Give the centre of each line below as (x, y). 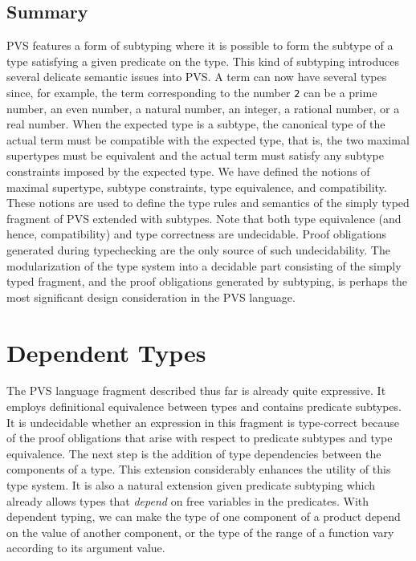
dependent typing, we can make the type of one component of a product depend (204, 516)
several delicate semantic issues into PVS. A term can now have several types (197, 77)
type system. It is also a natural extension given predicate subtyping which (191, 485)
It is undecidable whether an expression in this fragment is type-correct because (203, 422)
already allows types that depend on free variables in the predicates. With (188, 500)
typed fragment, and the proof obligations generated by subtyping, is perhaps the (207, 281)
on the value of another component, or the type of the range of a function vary (200, 532)
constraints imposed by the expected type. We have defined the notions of (188, 171)
